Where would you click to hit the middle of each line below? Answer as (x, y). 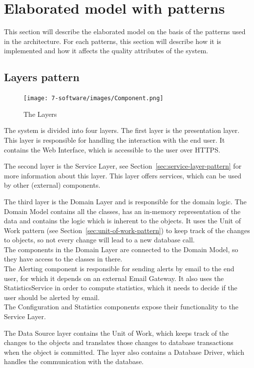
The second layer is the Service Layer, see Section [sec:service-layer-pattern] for (123, 166)
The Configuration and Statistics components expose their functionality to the (121, 307)
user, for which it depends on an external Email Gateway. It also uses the (114, 278)
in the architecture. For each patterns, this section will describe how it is (113, 41)
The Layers (40, 114)
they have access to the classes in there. (63, 259)
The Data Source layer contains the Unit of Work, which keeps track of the (116, 333)
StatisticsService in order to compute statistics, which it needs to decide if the (121, 288)
